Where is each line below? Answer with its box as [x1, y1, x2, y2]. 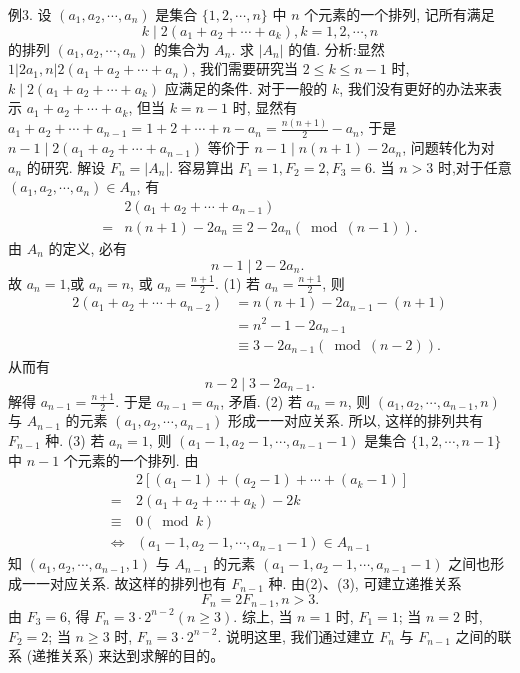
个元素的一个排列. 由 [63, 449, 199, 470]
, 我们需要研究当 [191, 58, 299, 79]
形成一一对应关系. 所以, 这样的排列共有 [228, 410, 484, 431]
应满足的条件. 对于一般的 [164, 77, 328, 98]
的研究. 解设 [26, 156, 106, 177]
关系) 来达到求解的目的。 [60, 645, 225, 666]
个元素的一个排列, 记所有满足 [304, 4, 495, 24]
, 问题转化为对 [402, 137, 495, 158]
